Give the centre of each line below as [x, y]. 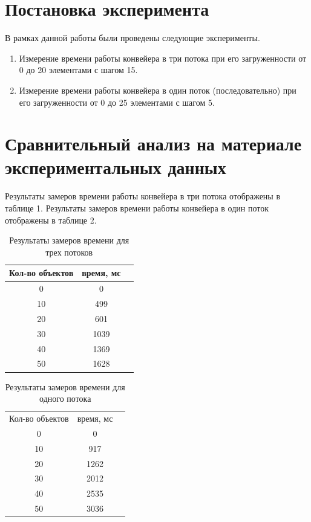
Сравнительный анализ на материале [153, 143]
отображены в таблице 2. [51, 220]
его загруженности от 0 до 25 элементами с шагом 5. [117, 102]
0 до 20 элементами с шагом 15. [78, 70]
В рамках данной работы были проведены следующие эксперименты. [133, 38]
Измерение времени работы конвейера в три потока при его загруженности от [163, 58]
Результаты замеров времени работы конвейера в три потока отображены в [143, 196]
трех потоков [69, 252]
